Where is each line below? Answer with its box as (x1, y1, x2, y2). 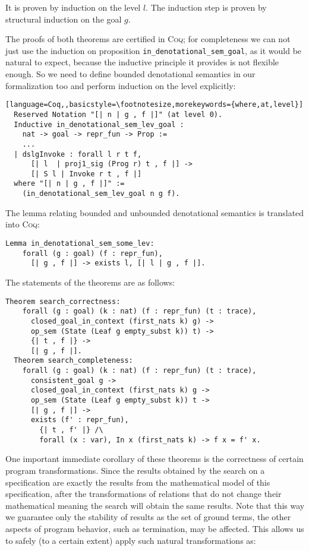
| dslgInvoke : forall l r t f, (14, 150, 142, 159)
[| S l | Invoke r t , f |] (30, 169, 142, 178)
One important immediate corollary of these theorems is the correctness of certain (5, 452, 304, 465)
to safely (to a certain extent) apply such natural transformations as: (5, 534, 256, 546)
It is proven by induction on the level (5, 1, 141, 13)
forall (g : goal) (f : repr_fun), (22, 249, 163, 258)
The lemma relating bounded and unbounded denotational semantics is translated (5, 206, 304, 218)
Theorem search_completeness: (14, 356, 133, 365)
